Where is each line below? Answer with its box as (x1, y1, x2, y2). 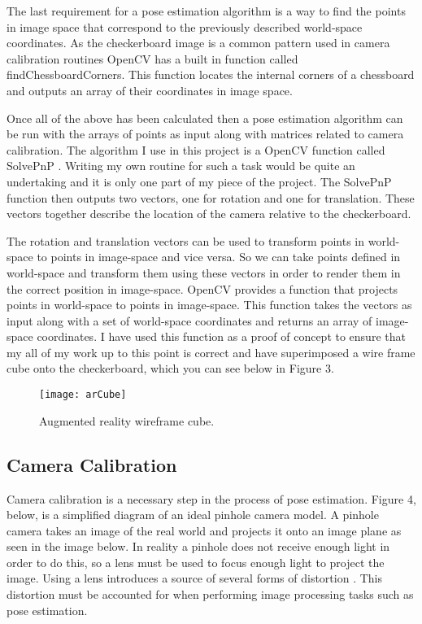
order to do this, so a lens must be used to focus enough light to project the (7, 553, 385, 570)
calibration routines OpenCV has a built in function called (7, 50, 298, 67)
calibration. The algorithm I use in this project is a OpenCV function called (7, 141, 385, 158)
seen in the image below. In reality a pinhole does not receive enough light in (7, 538, 390, 555)
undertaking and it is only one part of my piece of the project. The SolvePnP (7, 172, 392, 190)
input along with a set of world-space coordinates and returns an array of (7, 312, 372, 329)
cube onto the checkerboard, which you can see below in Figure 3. (7, 360, 334, 377)
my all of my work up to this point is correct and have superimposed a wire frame (7, 343, 415, 360)
